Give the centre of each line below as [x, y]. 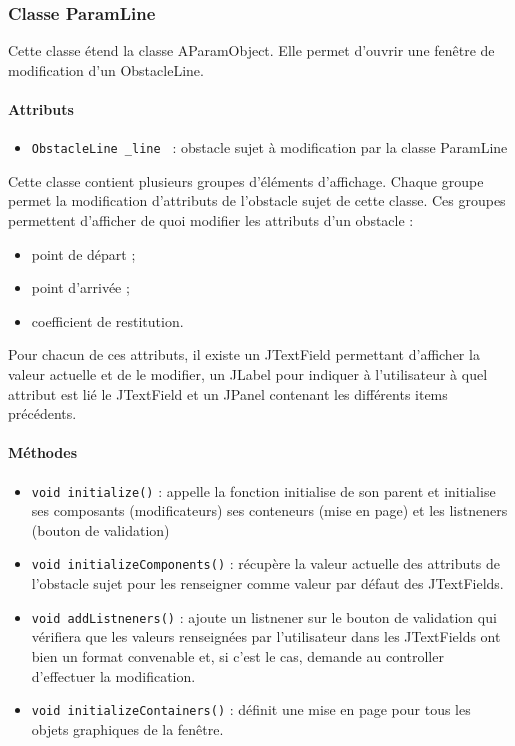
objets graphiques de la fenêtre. [127, 728]
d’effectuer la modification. [113, 675]
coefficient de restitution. [107, 320]
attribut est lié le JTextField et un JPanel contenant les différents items [228, 393]
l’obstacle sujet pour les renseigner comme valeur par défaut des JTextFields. [267, 583]
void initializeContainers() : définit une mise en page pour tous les [251, 709]
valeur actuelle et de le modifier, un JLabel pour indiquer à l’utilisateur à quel [248, 374]
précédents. [42, 413]
